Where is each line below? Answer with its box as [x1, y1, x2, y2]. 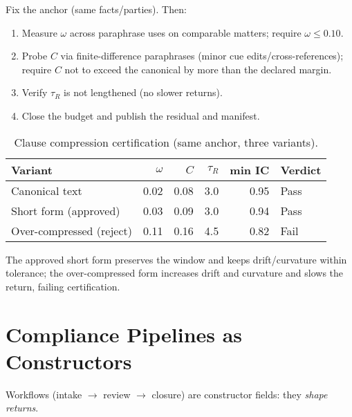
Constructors [6, 346, 132, 375]
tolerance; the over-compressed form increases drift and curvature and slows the [6, 266, 344, 280]
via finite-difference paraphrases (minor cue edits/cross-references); [60, 48, 344, 63]
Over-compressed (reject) [11, 222, 132, 239]
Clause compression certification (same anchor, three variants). [14, 133, 318, 150]
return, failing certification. [6, 279, 120, 293]
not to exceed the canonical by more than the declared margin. [64, 62, 332, 76]
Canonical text [11, 182, 82, 198]
